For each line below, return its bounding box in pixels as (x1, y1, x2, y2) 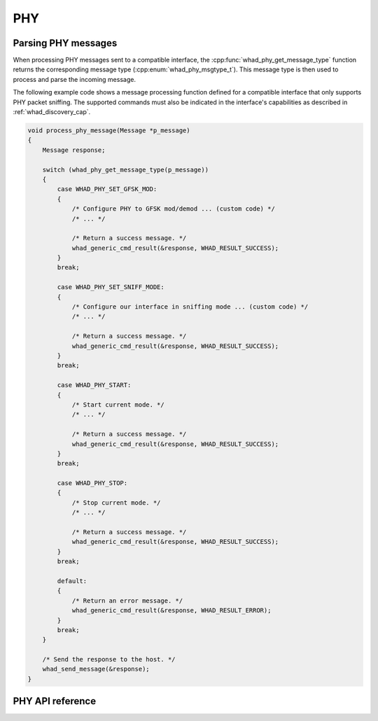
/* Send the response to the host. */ (42, 655, 176, 664)
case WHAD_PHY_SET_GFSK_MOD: (57, 185, 157, 193)
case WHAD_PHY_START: (57, 381, 132, 389)
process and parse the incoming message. (13, 75, 136, 83)
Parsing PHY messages (13, 37, 118, 49)
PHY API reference (13, 695, 97, 707)
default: (57, 577, 87, 584)
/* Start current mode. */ (71, 400, 164, 409)
